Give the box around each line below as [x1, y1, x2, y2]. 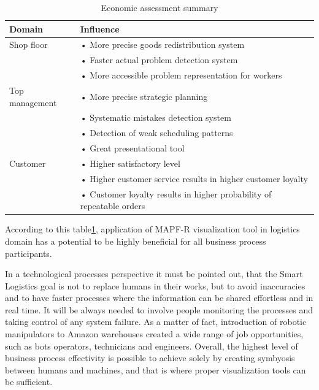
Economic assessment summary [101, 1, 218, 13]
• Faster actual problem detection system [80, 53, 238, 66]
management [9, 96, 57, 109]
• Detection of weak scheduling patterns [80, 126, 233, 139]
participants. [5, 247, 52, 259]
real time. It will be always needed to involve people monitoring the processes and [5, 303, 313, 316]
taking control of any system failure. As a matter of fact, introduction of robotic [5, 315, 307, 328]
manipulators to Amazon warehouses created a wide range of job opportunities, [5, 327, 304, 340]
